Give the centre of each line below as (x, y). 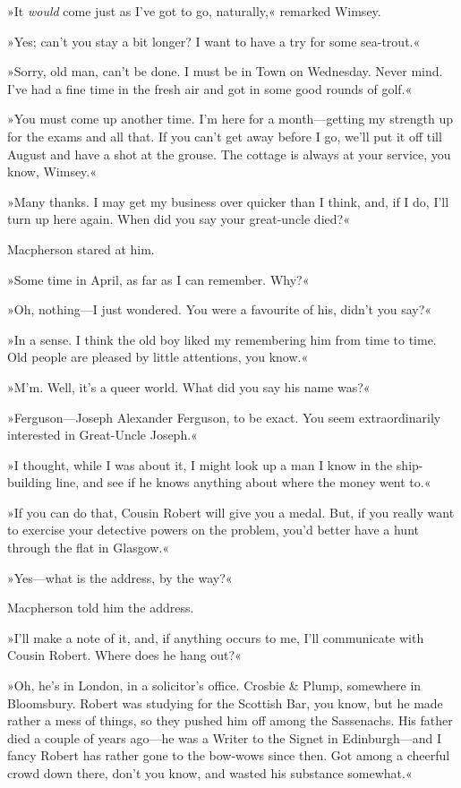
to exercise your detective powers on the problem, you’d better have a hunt (213, 530)
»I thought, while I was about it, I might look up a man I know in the (200, 464)
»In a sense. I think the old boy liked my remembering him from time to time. (222, 339)
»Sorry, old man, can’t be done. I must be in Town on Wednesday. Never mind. (225, 71)
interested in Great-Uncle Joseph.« (102, 435)
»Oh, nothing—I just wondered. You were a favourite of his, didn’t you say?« (220, 309)
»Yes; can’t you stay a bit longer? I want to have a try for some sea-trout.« (214, 41)
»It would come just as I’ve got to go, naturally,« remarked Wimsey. (194, 11)
